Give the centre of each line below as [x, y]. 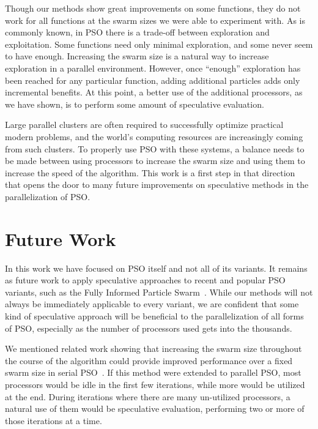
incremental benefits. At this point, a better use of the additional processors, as [154, 92]
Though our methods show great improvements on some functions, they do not [153, 8]
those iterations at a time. [54, 420]
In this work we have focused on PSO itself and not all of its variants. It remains [156, 268]
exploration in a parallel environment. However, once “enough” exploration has [153, 68]
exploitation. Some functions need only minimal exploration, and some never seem [159, 44]
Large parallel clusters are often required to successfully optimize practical [144, 125]
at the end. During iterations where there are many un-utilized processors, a [148, 396]
